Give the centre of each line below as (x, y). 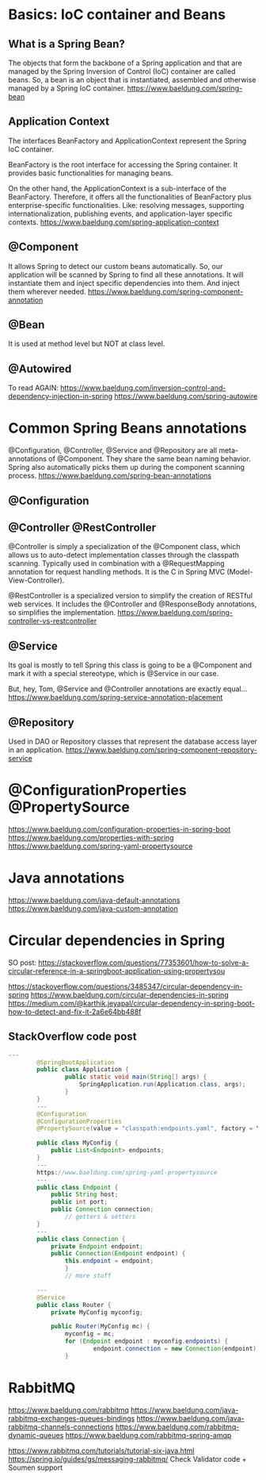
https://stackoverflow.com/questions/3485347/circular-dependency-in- (125, 986)
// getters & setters (100, 1217)
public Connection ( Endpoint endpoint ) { (118, 1254)
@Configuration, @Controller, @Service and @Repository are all (113, 451)
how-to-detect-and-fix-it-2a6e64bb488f (75, 1011)
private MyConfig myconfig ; (97, 1312)
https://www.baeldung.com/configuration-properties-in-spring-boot (120, 829)
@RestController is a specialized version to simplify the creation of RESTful (131, 596)
